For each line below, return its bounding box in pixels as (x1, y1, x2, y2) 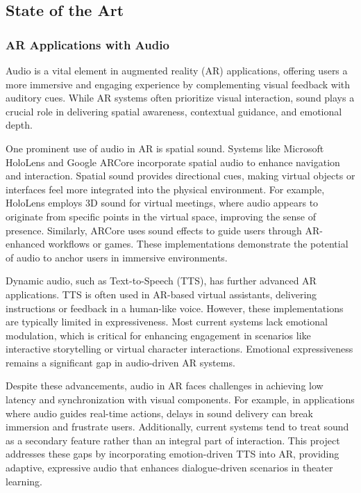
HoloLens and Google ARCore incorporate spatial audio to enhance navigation (6, 154, 340, 169)
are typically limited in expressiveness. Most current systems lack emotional (6, 314, 328, 329)
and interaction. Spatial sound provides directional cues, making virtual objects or (6, 168, 355, 183)
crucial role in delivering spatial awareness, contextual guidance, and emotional (6, 104, 342, 118)
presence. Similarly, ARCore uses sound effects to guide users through (6, 223, 302, 237)
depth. (6, 118, 33, 132)
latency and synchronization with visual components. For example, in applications (6, 392, 355, 407)
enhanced (6, 236, 45, 251)
